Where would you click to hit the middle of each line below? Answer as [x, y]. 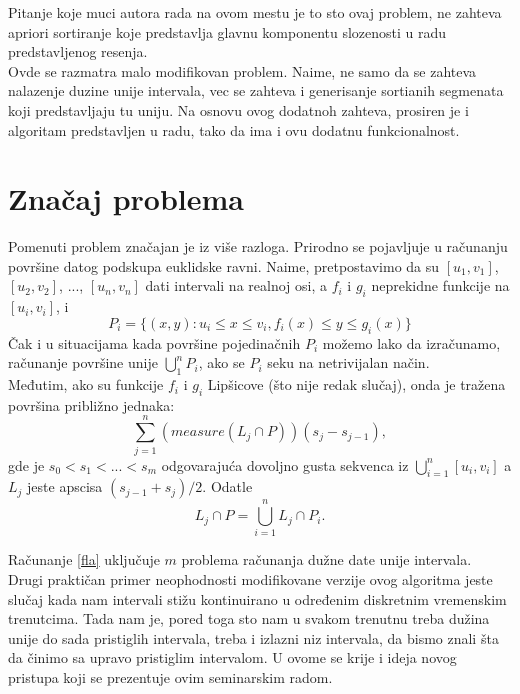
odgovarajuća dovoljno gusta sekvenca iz [285, 464]
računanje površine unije [83, 362]
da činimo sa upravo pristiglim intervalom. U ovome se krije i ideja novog [232, 657]
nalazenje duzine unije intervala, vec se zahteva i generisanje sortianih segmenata [256, 90]
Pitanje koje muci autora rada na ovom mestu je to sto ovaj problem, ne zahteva [255, 12]
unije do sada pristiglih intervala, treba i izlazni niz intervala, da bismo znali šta [253, 637]
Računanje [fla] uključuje [84, 559]
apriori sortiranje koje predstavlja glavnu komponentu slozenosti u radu [227, 31]
